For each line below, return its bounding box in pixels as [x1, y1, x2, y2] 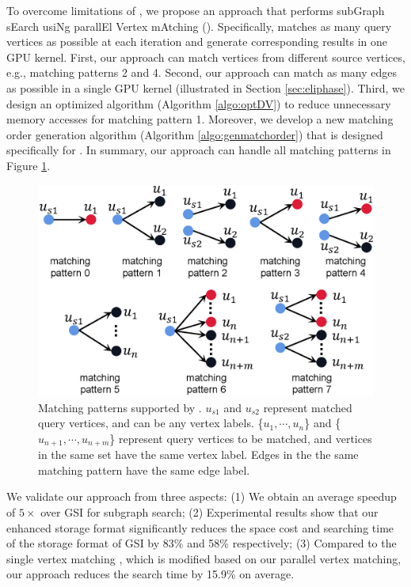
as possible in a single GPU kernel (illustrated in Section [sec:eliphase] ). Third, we [6, 79, 405, 96]
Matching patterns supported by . [38, 399, 202, 415]
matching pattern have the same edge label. [38, 461, 250, 478]
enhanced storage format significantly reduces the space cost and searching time [6, 519, 394, 536]
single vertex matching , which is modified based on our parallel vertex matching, [6, 550, 401, 566]
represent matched [263, 399, 352, 415]
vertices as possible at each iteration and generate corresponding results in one [6, 33, 388, 50]
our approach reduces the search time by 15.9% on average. [6, 566, 295, 582]
